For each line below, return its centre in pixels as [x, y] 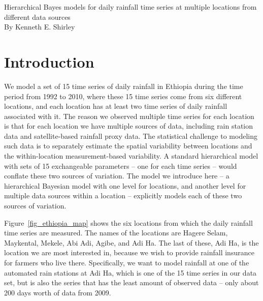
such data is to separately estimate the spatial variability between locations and [128, 146]
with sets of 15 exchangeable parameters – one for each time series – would [121, 165]
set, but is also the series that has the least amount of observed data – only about [131, 282]
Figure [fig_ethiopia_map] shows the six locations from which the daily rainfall [128, 222]
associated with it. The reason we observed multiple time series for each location [129, 116]
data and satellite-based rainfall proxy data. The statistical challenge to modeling [131, 136]
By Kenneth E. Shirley [40, 27]
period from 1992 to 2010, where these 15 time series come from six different [123, 96]
